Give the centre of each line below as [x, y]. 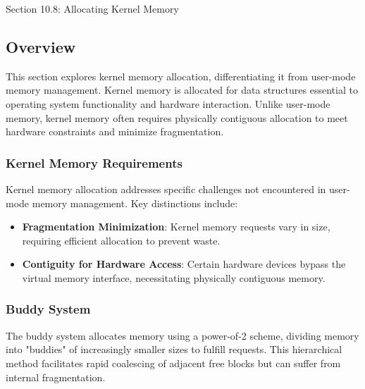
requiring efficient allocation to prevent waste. [121, 240]
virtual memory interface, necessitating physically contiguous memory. [174, 277]
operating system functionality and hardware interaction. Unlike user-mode [168, 103]
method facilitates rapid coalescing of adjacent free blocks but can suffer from [173, 363]
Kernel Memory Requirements [94, 162]
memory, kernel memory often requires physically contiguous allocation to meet [177, 117]
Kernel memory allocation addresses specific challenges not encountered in [166, 189]
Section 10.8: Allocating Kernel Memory [92, 8]
